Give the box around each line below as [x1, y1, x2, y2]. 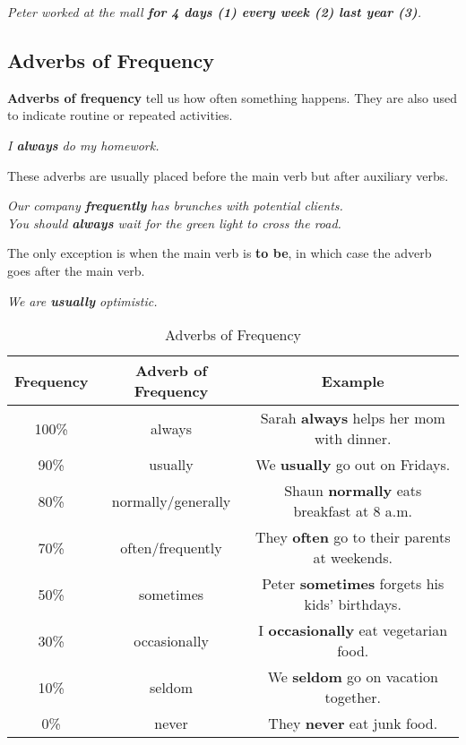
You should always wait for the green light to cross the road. [7, 213, 341, 232]
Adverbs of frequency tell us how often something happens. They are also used [7, 88, 458, 107]
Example [321, 370, 384, 391]
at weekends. [313, 547, 393, 569]
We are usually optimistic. [7, 291, 158, 310]
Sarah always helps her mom [260, 407, 445, 429]
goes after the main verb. [7, 261, 145, 279]
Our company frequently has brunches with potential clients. [7, 196, 343, 215]
